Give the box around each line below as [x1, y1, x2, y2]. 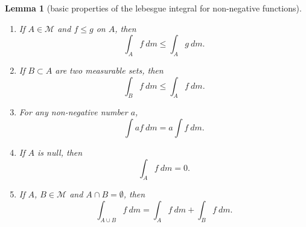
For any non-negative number [19, 106, 128, 118]
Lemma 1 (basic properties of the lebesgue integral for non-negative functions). [5, 2, 302, 14]
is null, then [37, 145, 83, 158]
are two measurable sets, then [55, 63, 164, 76]
